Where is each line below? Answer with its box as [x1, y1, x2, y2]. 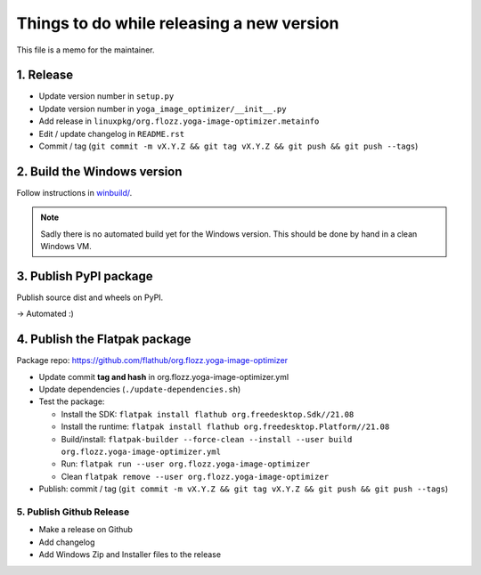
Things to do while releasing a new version [16, 13, 339, 33]
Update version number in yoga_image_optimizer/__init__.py [38, 103, 287, 114]
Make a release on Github [38, 524, 134, 535]
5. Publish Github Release [16, 506, 130, 518]
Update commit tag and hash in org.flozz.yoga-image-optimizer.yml [38, 371, 289, 382]
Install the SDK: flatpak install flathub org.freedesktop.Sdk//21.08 [61, 409, 355, 419]
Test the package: [38, 396, 105, 407]
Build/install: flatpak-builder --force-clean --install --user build [61, 433, 353, 444]
